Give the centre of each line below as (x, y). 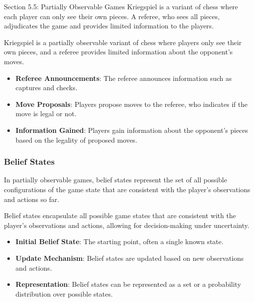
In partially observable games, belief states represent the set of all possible (115, 180)
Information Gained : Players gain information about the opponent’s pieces (132, 130)
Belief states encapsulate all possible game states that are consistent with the (120, 215)
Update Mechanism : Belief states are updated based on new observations (129, 258)
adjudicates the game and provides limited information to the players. (109, 26)
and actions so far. (32, 199)
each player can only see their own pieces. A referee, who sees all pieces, (112, 16)
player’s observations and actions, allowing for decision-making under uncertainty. (127, 225)
